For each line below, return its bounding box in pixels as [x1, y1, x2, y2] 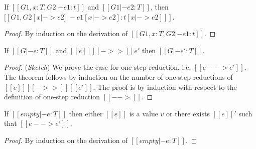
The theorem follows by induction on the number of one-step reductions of [4, 71, 233, 82]
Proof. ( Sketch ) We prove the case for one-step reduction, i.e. [4, 62, 191, 72]
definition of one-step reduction [4, 91, 100, 102]
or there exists [166, 108, 210, 118]
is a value [129, 108, 158, 118]
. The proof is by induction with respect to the [93, 81, 237, 92]
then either [69, 108, 103, 118]
